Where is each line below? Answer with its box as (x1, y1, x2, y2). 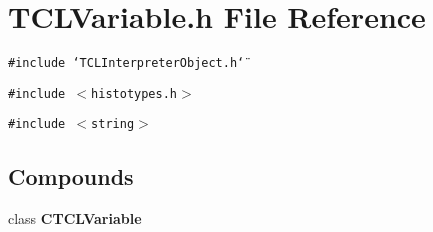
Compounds (8, 161, 134, 192)
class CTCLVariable (8, 208, 142, 229)
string (91, 117, 135, 132)
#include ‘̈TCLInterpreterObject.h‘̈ (8, 56, 245, 71)
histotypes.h (91, 86, 177, 101)
